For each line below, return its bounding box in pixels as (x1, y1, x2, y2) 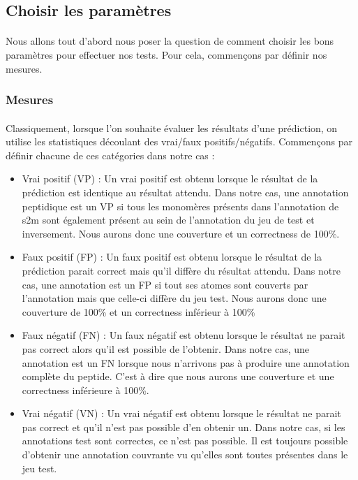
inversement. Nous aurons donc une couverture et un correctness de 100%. (22, 226, 340, 240)
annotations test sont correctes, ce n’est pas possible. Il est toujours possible (22, 433, 348, 448)
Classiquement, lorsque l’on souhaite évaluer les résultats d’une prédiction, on (6, 120, 338, 135)
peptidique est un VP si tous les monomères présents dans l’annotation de (22, 198, 339, 213)
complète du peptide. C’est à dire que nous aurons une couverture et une (22, 369, 334, 384)
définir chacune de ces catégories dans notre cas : (6, 147, 215, 162)
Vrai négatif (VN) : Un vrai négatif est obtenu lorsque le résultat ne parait (22, 406, 341, 421)
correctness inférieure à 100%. (22, 382, 149, 397)
